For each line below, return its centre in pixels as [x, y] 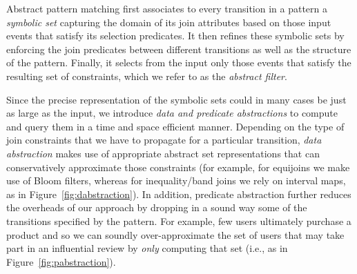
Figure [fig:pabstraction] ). [61, 261]
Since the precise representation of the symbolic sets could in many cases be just [176, 99]
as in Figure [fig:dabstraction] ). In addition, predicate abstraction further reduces [179, 194]
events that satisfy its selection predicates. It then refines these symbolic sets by [175, 36]
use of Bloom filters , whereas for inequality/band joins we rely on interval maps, [176, 180]
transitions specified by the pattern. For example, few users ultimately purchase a [179, 221]
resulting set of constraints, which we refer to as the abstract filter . [147, 76]
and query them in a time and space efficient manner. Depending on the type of [175, 126]
